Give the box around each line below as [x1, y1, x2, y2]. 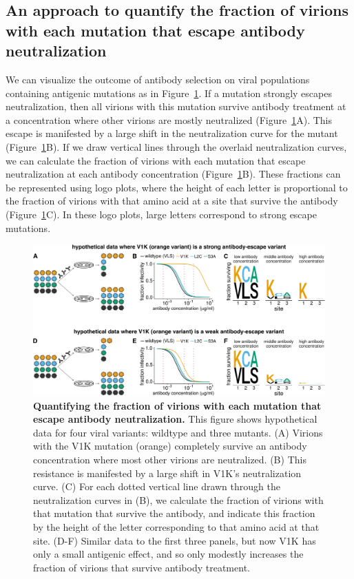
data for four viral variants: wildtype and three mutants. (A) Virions [33, 425, 323, 439]
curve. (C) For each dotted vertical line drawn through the [33, 479, 280, 494]
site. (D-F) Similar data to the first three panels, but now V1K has [33, 533, 316, 547]
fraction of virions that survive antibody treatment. [33, 560, 250, 574]
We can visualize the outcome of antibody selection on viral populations [6, 72, 310, 86]
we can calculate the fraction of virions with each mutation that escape [6, 153, 306, 167]
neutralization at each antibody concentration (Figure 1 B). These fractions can [6, 167, 341, 181]
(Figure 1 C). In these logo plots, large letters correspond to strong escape [6, 207, 317, 221]
